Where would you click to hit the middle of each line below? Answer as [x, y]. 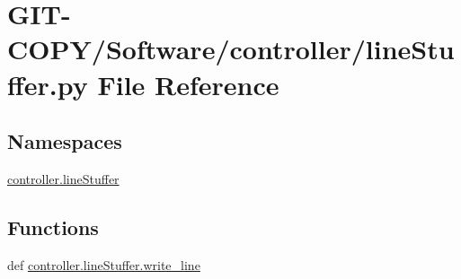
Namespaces [65, 141]
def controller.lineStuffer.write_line [104, 264]
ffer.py [48, 84]
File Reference [188, 84]
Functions [53, 227]
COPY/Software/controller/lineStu [231, 49]
